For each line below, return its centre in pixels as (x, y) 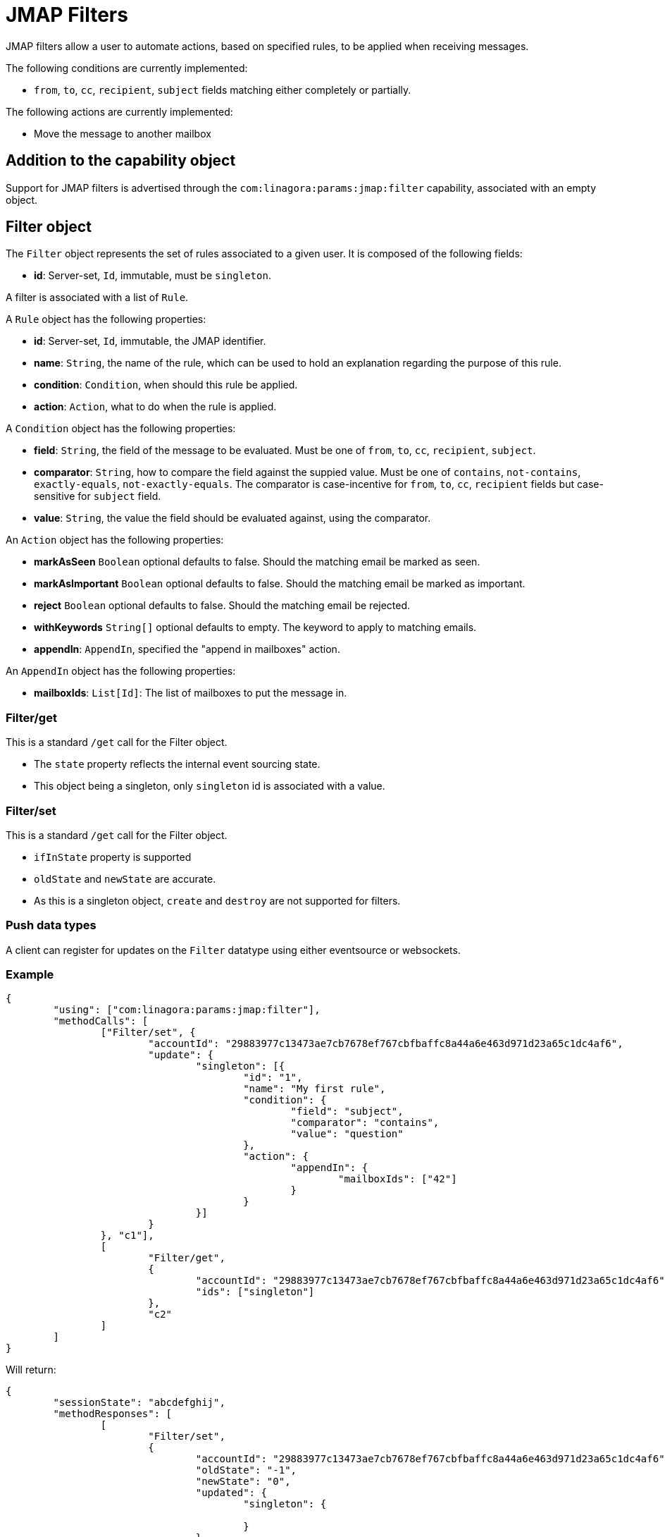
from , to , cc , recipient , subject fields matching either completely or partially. (223, 90)
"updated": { (231, 1493)
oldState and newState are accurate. (125, 878)
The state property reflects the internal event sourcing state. (177, 764)
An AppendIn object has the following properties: (121, 671)
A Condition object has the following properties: (121, 429)
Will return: (31, 1370)
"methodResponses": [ (113, 1414)
